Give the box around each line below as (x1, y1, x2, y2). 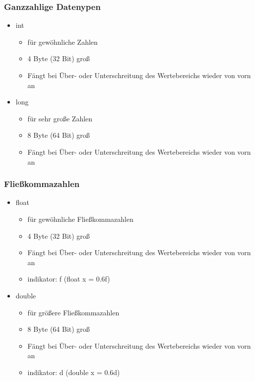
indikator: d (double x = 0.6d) (27, 367, 120, 377)
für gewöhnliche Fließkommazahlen (27, 213, 133, 224)
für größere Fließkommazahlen (27, 307, 120, 317)
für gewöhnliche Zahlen (27, 36, 98, 47)
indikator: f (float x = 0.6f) (27, 274, 110, 284)
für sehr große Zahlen (27, 113, 93, 123)
